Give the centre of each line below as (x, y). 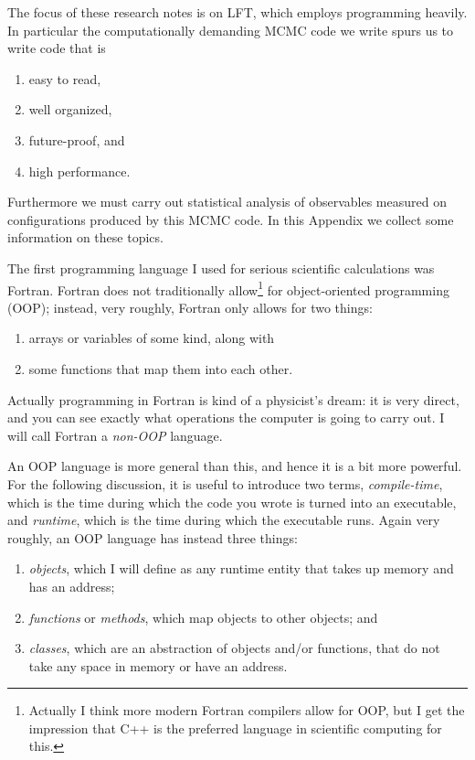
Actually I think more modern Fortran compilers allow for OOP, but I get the (247, 710)
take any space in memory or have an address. (158, 665)
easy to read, (65, 78)
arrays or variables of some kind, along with (152, 338)
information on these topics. (85, 237)
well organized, (70, 109)
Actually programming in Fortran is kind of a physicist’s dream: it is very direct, (233, 399)
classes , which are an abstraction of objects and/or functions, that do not (234, 648)
